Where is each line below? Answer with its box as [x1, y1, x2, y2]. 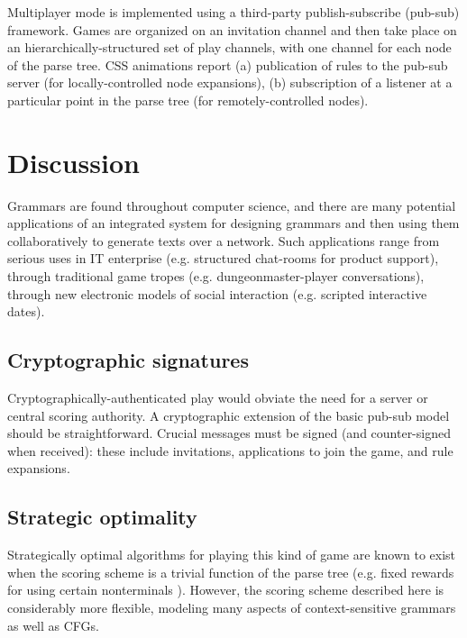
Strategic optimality [7, 503, 197, 531]
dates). [7, 302, 45, 321]
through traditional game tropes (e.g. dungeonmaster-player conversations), [7, 267, 425, 286]
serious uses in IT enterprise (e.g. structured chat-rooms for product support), [7, 249, 439, 268]
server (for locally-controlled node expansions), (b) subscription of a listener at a [7, 73, 453, 92]
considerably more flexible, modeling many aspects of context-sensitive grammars [7, 598, 456, 616]
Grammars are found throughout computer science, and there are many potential [7, 196, 456, 214]
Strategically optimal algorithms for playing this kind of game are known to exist [7, 545, 456, 564]
